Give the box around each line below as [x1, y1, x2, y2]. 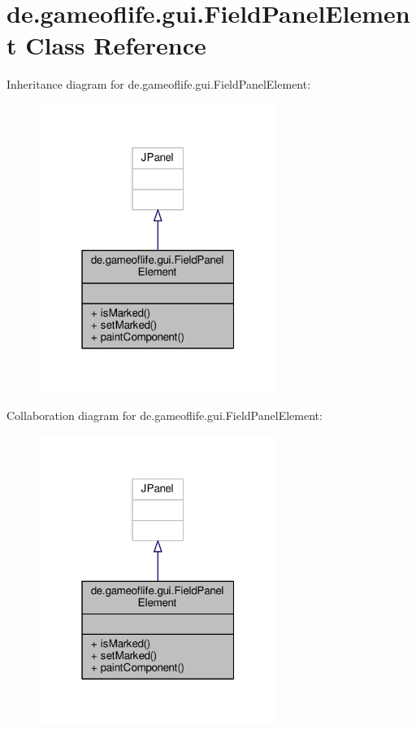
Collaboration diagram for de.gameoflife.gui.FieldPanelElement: [6, 407, 323, 424]
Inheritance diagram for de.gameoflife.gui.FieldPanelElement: [6, 76, 311, 93]
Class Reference [25, 28, 206, 62]
